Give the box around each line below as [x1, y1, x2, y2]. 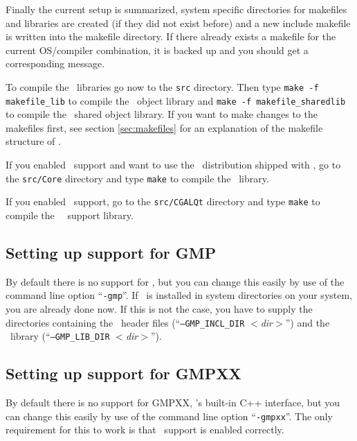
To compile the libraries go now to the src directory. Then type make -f [6, 79, 319, 94]
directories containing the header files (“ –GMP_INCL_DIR [6, 315, 245, 329]
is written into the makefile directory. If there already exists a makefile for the [6, 29, 336, 44]
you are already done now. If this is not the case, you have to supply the [6, 302, 313, 316]
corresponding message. [6, 56, 105, 71]
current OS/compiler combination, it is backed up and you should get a [6, 42, 309, 57]
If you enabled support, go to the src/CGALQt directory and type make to [6, 194, 320, 209]
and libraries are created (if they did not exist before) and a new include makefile [6, 15, 351, 30]
